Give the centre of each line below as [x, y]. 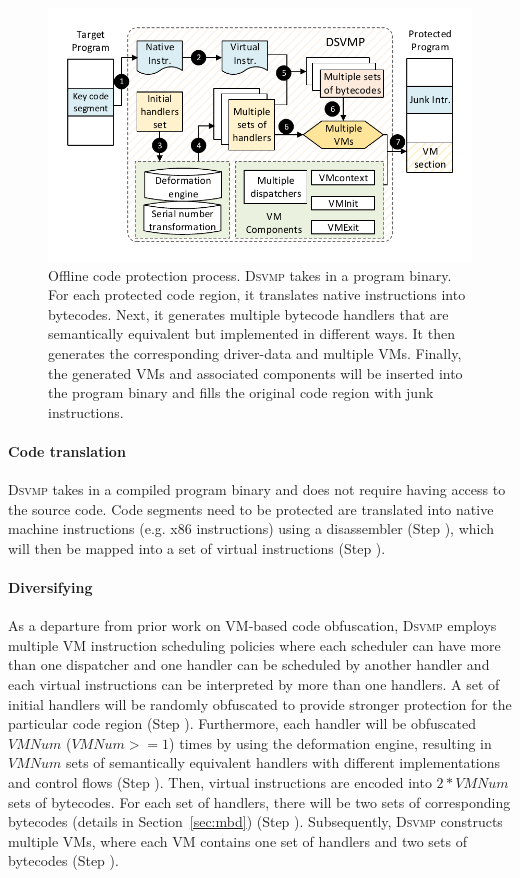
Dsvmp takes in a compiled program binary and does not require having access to [257, 489]
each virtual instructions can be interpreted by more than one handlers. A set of [254, 684]
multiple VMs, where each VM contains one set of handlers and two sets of [237, 840]
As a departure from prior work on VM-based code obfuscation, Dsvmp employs [252, 625]
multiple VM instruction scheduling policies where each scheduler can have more [254, 644]
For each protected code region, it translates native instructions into [257, 294]
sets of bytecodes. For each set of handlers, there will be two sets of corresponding [259, 801]
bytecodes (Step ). [63, 860]
